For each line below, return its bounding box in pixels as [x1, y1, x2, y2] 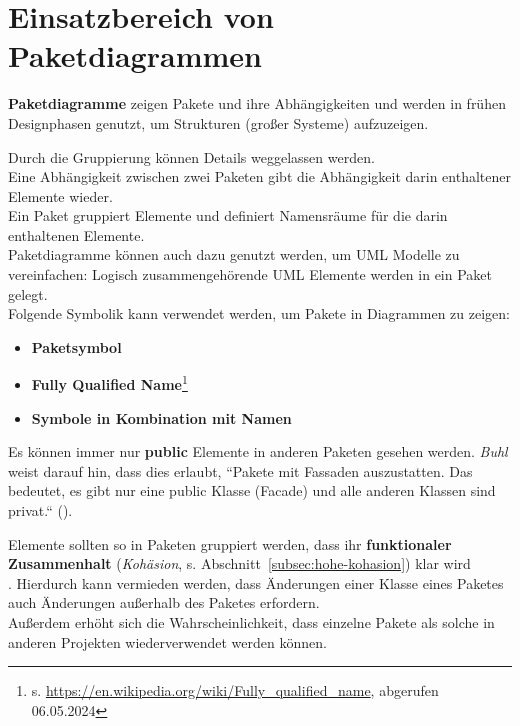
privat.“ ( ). [8, 500, 73, 521]
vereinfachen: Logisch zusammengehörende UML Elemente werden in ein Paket [8, 264, 493, 285]
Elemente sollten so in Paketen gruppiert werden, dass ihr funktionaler [8, 533, 452, 554]
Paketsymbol [31, 336, 122, 357]
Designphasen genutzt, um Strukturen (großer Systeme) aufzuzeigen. [8, 112, 429, 133]
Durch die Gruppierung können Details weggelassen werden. [8, 146, 375, 167]
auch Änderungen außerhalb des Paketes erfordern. [8, 592, 320, 613]
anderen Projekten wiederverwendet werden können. [8, 631, 327, 652]
